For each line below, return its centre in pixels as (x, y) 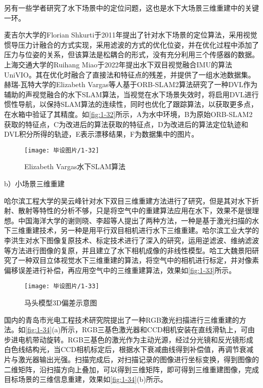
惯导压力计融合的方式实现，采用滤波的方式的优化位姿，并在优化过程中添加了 (131, 44)
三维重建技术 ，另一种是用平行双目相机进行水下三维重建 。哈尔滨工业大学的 (135, 230)
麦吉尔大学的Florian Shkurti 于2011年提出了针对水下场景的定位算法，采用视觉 (131, 35)
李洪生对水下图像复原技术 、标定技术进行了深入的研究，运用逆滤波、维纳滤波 (131, 240)
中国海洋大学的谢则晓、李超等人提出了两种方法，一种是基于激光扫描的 (135, 220)
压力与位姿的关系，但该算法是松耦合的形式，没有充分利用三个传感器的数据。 (131, 54)
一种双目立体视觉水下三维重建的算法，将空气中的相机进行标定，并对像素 (138, 260)
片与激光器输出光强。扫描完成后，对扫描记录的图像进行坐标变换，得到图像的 (131, 359)
